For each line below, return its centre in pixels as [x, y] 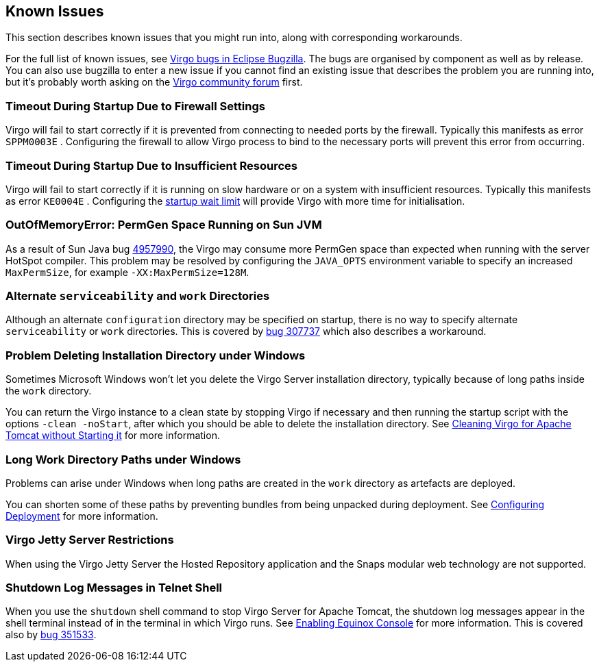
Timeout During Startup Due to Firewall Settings [135, 106]
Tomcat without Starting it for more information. [113, 436]
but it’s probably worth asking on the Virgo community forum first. [154, 82]
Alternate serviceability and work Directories [138, 296]
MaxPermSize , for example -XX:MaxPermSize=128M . [127, 272]
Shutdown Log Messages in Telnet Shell [114, 588]
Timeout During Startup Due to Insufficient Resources [152, 165]
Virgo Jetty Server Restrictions [90, 540]
